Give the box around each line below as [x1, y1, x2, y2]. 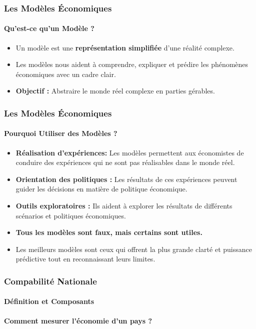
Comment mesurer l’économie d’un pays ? [4, 315, 152, 325]
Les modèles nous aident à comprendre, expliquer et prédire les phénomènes [15, 59, 248, 69]
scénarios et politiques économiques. [15, 210, 126, 220]
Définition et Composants [4, 296, 94, 306]
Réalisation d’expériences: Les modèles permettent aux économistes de [15, 147, 244, 157]
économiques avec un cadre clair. [15, 68, 116, 79]
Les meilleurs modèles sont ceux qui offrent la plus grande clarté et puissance [15, 243, 252, 254]
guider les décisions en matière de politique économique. [15, 183, 187, 194]
